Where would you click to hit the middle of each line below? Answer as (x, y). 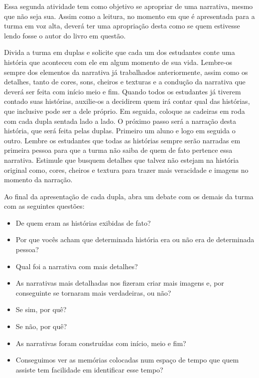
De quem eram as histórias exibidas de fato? (83, 222)
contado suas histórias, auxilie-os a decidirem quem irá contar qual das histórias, (127, 101)
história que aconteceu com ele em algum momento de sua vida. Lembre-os (118, 62)
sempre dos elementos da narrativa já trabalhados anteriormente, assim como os (126, 72)
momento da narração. (38, 180)
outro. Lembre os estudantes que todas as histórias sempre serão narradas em (122, 140)
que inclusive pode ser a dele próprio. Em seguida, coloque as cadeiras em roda (125, 111)
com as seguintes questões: (44, 206)
